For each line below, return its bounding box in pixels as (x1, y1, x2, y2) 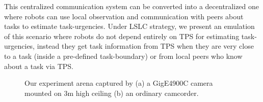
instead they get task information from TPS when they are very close (37, 41, 254, 51)
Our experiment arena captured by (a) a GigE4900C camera (24, 78, 213, 88)
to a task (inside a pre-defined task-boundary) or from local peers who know (4, 50, 243, 61)
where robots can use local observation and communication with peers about (4, 11, 244, 21)
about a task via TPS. (4, 60, 74, 71)
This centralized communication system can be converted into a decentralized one (4, 1, 259, 11)
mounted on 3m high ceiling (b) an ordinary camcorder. (24, 87, 199, 98)
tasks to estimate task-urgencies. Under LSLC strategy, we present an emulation (4, 21, 255, 31)
